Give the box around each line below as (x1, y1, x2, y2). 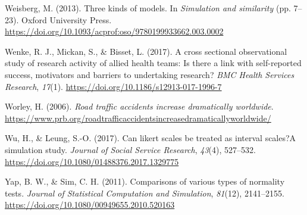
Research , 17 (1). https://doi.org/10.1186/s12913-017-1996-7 (5, 80, 222, 92)
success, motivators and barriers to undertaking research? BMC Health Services (5, 68, 295, 80)
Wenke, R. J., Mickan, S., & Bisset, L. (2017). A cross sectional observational (5, 45, 287, 57)
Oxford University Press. (21, 13, 112, 26)
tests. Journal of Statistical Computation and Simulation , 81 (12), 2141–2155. (5, 186, 284, 199)
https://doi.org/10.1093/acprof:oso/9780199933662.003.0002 (5, 25, 224, 38)
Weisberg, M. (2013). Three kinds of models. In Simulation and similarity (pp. (5, 2, 291, 14)
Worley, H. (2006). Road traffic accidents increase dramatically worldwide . (5, 100, 274, 113)
